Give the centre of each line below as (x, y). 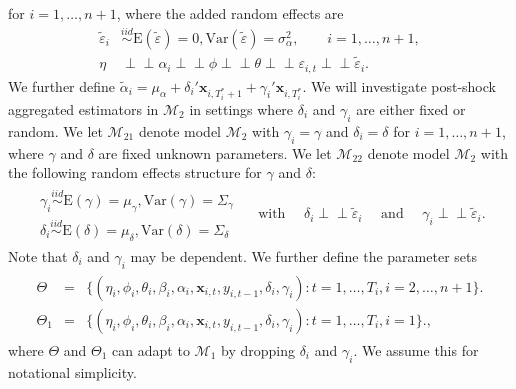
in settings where (241, 108)
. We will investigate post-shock (399, 85)
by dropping (258, 349)
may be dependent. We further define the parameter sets (303, 255)
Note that (38, 255)
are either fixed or (411, 108)
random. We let (55, 130)
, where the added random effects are (230, 13)
